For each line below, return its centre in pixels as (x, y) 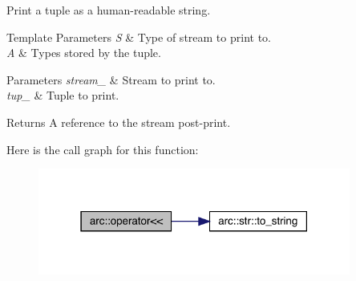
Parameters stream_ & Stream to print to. (111, 79)
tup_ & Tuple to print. (63, 95)
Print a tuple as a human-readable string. (109, 10)
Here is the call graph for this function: (103, 149)
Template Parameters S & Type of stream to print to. (139, 37)
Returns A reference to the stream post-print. (119, 122)
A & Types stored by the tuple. (84, 53)
